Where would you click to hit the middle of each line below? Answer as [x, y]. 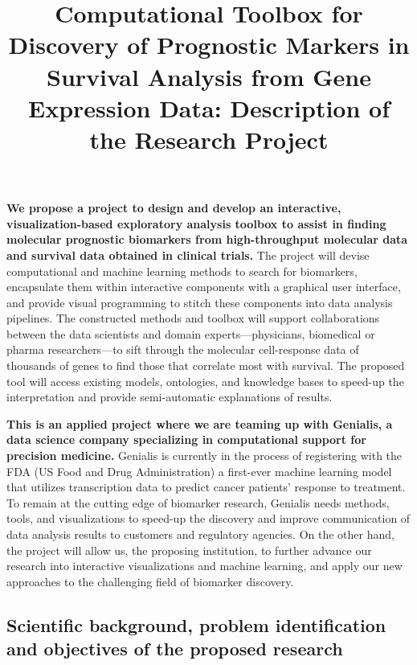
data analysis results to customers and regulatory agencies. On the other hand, [200, 534]
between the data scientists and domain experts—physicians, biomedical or [191, 333]
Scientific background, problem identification [196, 624]
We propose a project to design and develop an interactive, [174, 208]
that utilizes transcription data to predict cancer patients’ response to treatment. [206, 487]
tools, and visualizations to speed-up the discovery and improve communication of [208, 518]
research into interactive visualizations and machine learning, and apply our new [204, 566]
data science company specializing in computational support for [186, 439]
